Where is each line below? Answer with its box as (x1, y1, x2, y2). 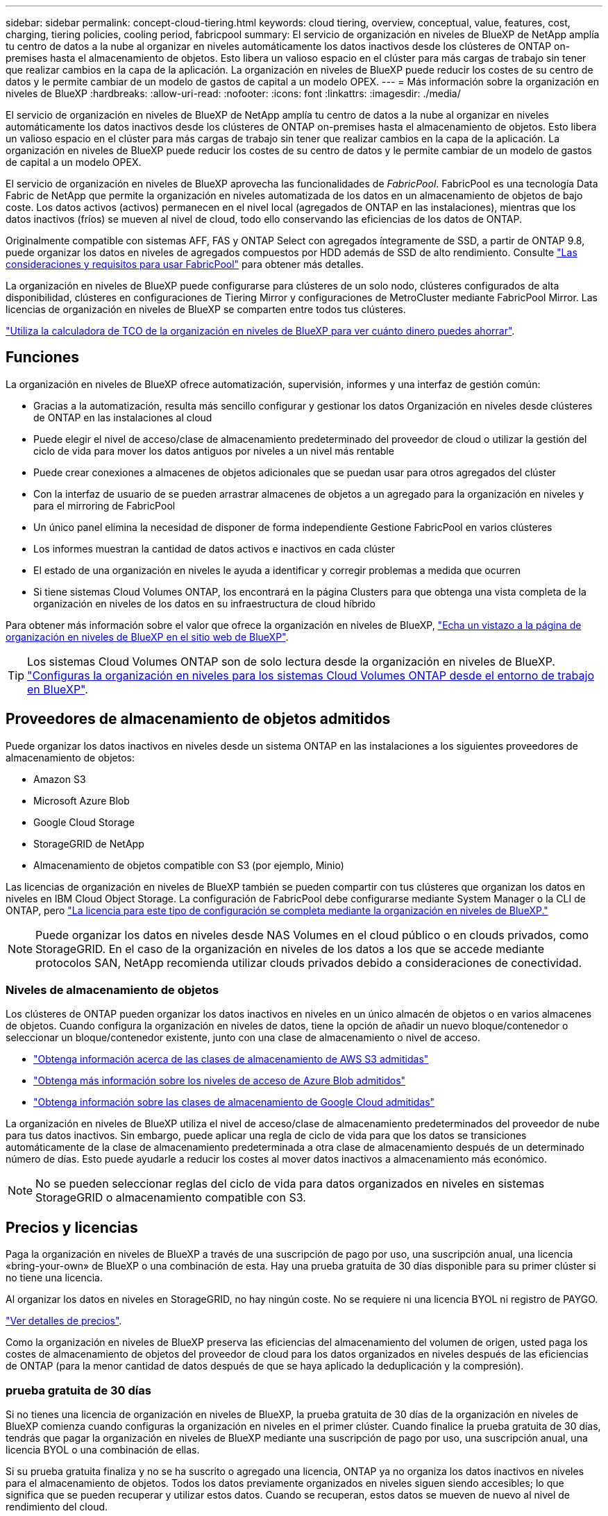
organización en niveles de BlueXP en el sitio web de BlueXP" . (6, 630, 289, 643)
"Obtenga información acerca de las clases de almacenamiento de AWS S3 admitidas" (33, 1053, 429, 1066)
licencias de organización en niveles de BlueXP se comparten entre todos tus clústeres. (6, 303, 406, 315)
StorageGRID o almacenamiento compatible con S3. (35, 1190, 306, 1205)
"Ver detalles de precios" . (6, 1315, 122, 1327)
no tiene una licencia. (6, 1272, 103, 1284)
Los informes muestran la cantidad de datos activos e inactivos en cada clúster (33, 542, 396, 555)
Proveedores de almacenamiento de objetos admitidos (6, 710, 391, 728)
